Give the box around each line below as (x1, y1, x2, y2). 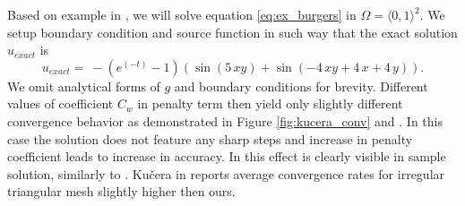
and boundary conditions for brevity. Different (174, 76, 428, 95)
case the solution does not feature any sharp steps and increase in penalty (7, 129, 413, 148)
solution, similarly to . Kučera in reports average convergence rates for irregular (7, 164, 445, 183)
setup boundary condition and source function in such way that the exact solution (7, 22, 458, 41)
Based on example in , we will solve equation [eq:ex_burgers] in (7, 5, 357, 23)
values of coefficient (7, 94, 114, 113)
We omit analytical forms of (7, 76, 160, 95)
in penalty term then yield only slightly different (137, 94, 403, 113)
